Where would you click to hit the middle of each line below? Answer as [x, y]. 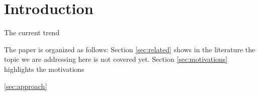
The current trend [32, 32]
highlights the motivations [44, 69]
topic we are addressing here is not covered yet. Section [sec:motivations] [116, 59]
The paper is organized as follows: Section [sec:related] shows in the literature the [130, 49]
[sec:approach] [26, 86]
